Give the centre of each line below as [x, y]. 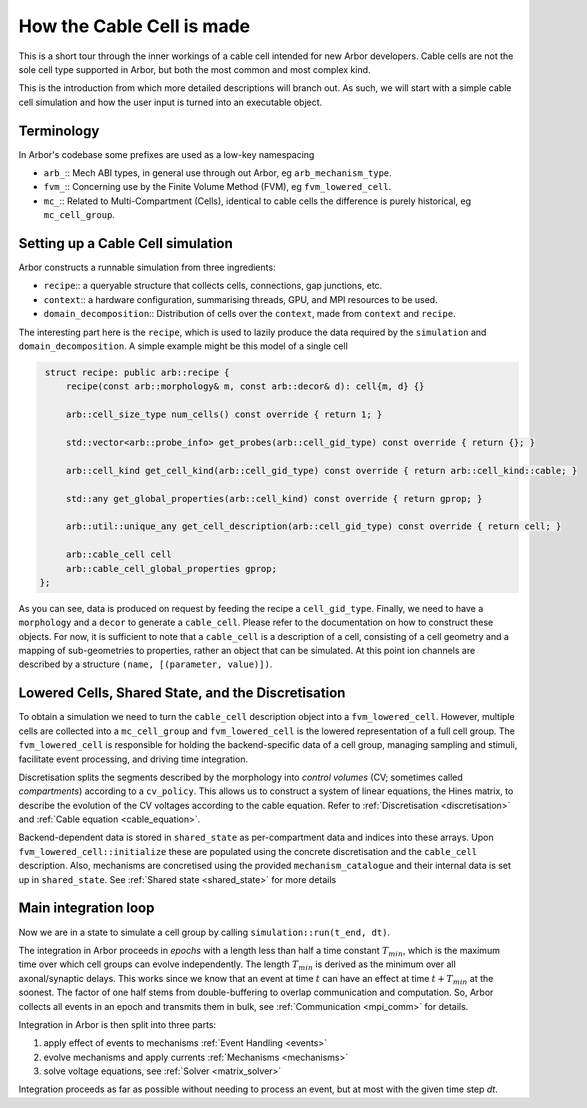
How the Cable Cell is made [134, 26]
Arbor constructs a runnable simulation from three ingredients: [147, 267]
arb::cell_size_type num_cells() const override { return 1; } [224, 414]
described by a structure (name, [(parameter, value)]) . [145, 664]
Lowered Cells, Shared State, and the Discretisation [182, 693]
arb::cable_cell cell [118, 554]
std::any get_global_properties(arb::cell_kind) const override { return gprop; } [274, 498]
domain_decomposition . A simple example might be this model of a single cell [183, 346]
